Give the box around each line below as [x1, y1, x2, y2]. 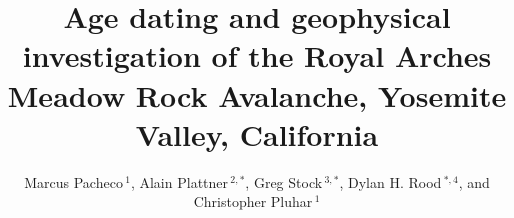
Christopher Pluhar [193, 191, 313, 212]
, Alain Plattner [130, 171, 229, 192]
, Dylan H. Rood [339, 171, 442, 192]
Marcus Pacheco [24, 171, 123, 192]
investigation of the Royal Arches [22, 35, 492, 76]
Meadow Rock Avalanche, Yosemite [7, 74, 507, 115]
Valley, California [135, 113, 379, 154]
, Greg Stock [245, 171, 323, 192]
